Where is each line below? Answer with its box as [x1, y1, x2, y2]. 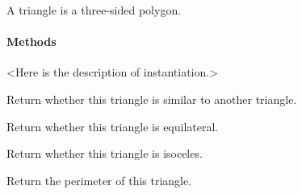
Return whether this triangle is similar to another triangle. [6, 90, 297, 107]
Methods [6, 33, 57, 50]
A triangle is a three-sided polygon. [6, 2, 182, 18]
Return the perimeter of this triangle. [6, 171, 192, 188]
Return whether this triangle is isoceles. [6, 145, 203, 162]
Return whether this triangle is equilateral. [6, 118, 219, 134]
